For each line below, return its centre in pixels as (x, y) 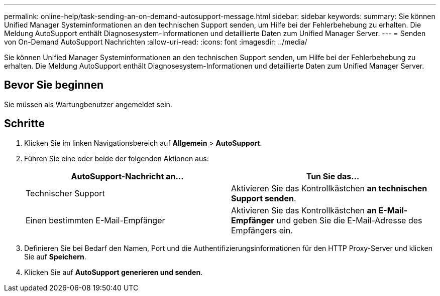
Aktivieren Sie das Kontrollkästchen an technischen (329, 188)
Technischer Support (65, 193)
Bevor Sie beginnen (54, 85)
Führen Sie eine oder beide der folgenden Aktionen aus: (117, 158)
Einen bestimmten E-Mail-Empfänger (95, 220)
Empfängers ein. (262, 230)
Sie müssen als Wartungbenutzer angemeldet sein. (88, 104)
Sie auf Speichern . (55, 256)
